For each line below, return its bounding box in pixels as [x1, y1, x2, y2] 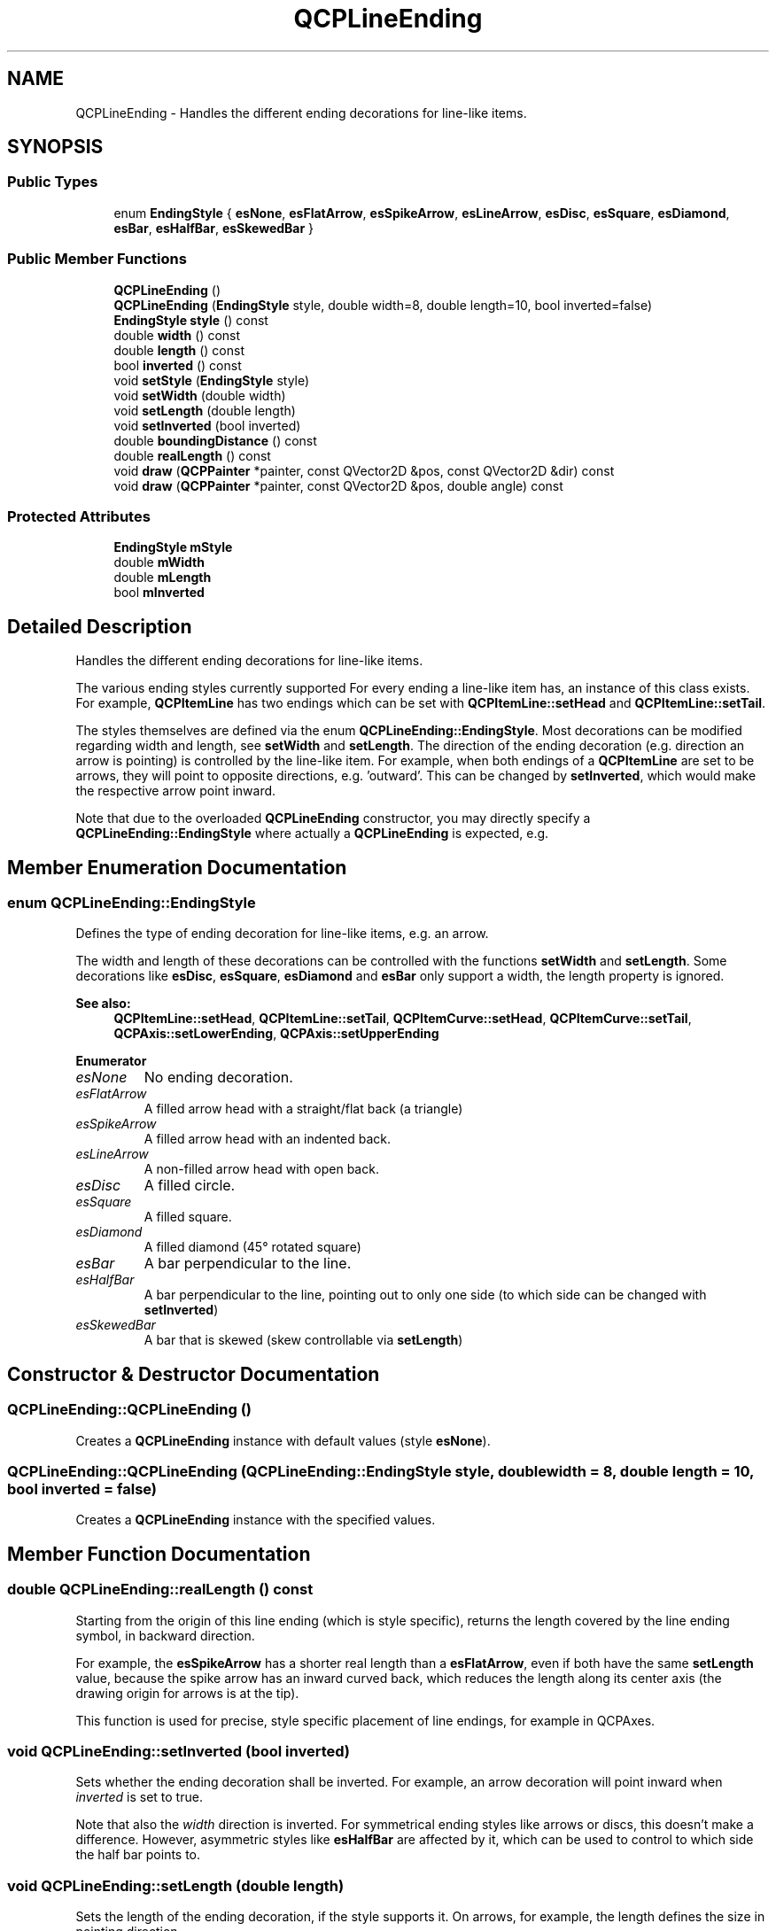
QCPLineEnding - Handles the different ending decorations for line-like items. [75, 105, 527, 120]
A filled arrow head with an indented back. [144, 1131, 392, 1147]
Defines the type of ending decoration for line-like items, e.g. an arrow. [75, 926, 489, 942]
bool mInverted [113, 585, 205, 601]
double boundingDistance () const [113, 432, 317, 448]
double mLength [113, 570, 212, 586]
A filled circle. [144, 1176, 236, 1195]
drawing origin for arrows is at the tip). [75, 1685, 299, 1701]
